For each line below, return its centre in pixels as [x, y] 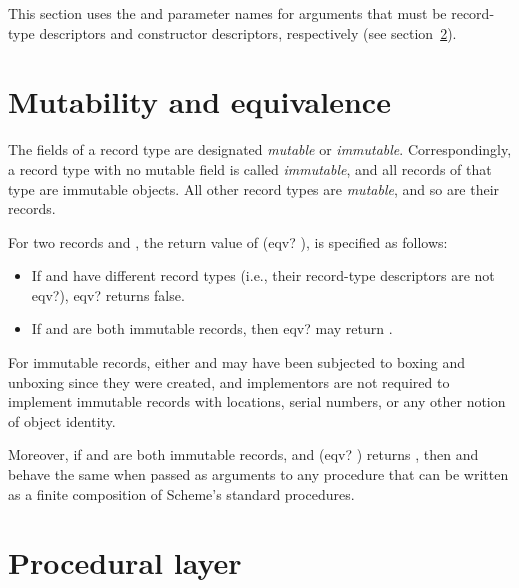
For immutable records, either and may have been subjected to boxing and [237, 362]
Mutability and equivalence [199, 101]
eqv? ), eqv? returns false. [108, 294]
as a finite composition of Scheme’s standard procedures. [181, 493]
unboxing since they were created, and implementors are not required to [229, 381]
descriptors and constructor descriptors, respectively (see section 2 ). [248, 32]
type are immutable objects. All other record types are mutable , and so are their [254, 188]
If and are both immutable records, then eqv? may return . [212, 328]
